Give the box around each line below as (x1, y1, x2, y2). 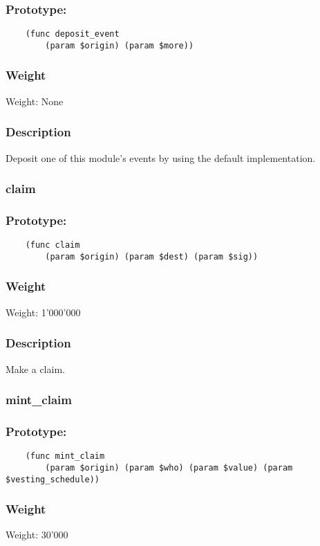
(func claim (25, 240, 80, 251)
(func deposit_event (25, 29, 120, 39)
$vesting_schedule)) (6, 474, 100, 484)
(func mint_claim (25, 451, 105, 462)
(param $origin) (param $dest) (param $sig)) (45, 251, 258, 262)
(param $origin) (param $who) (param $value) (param (45, 462, 293, 473)
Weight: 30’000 (6, 527, 68, 542)
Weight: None (6, 93, 64, 108)
